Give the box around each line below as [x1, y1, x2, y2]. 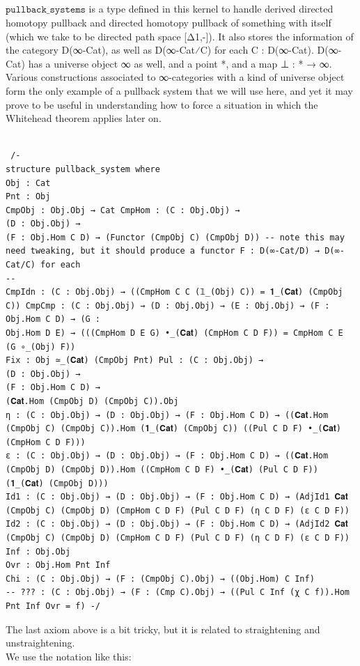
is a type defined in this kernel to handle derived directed [88, 1, 334, 16]
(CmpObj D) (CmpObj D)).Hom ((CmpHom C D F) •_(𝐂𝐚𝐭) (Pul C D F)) [6, 464, 318, 474]
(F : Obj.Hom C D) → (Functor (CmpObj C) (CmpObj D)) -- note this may [6, 232, 345, 242]
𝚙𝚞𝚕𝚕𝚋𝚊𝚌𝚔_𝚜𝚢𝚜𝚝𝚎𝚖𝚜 [6, 5, 86, 15]
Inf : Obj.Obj [6, 546, 71, 557]
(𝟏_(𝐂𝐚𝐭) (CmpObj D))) [6, 478, 109, 488]
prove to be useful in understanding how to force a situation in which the [6, 97, 318, 111]
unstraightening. [6, 635, 75, 650]
